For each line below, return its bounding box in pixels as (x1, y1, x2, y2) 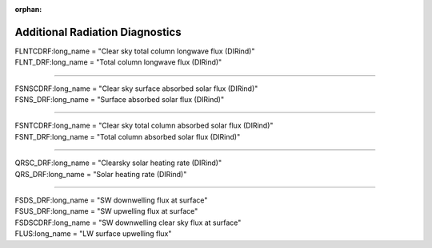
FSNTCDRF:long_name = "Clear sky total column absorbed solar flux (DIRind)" (14, 120, 274, 131)
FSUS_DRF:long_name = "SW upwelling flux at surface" (14, 207, 198, 216)
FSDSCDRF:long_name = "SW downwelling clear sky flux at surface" (14, 218, 242, 227)
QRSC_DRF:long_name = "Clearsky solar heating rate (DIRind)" (14, 158, 222, 167)
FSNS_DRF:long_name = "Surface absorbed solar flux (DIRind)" (14, 95, 224, 104)
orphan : (14, 5, 42, 14)
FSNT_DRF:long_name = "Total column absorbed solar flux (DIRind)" (14, 132, 241, 141)
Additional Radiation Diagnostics (14, 25, 182, 39)
